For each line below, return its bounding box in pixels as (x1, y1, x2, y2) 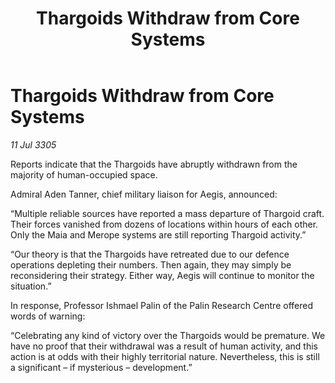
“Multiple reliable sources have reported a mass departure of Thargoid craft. (10, 207, 325, 219)
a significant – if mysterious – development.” (10, 361, 193, 373)
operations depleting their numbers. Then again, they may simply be (10, 258, 292, 271)
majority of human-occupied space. (10, 168, 158, 181)
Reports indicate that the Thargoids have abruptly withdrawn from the (10, 158, 298, 170)
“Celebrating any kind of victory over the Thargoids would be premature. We (10, 329, 326, 341)
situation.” (10, 280, 52, 292)
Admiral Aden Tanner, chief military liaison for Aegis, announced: (10, 188, 278, 200)
